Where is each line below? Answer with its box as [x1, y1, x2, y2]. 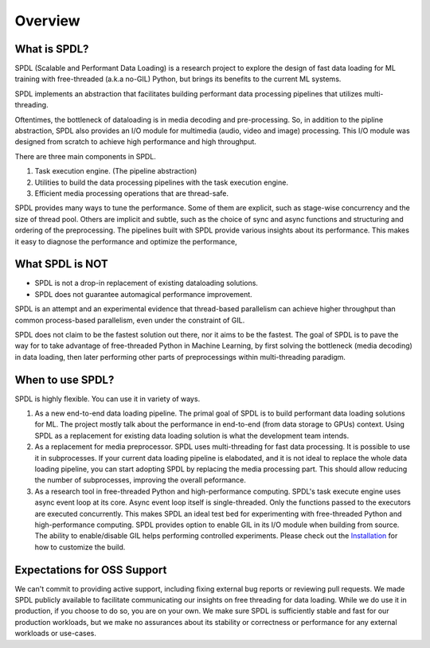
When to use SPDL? [14, 373, 115, 386]
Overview [14, 12, 80, 29]
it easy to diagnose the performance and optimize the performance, [14, 236, 238, 246]
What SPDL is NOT [14, 257, 109, 271]
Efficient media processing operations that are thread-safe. [34, 188, 229, 198]
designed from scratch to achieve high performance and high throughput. [14, 137, 256, 146]
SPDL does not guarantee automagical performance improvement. [34, 289, 252, 299]
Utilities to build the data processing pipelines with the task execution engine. [34, 178, 288, 187]
